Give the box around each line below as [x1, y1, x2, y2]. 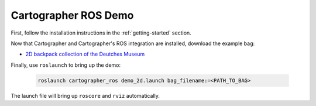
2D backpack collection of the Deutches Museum [25, 50, 145, 58]
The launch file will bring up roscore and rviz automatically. [11, 92, 160, 99]
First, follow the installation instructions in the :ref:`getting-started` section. [11, 29, 191, 36]
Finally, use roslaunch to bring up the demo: [11, 61, 121, 69]
